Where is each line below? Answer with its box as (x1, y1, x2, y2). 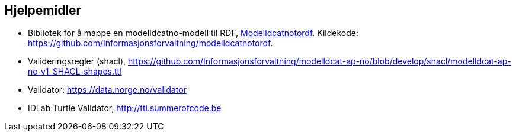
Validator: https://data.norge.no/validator (28, 85, 187, 95)
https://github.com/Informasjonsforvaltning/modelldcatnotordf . (28, 38, 273, 48)
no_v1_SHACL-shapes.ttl (28, 66, 122, 77)
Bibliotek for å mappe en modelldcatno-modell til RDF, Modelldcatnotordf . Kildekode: (28, 28, 358, 38)
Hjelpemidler (4, 3, 82, 18)
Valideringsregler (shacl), (28, 56, 126, 67)
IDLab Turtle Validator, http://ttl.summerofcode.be (28, 103, 222, 114)
